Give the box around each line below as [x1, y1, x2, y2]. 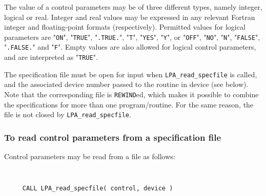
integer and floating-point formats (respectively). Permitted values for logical [4, 21, 245, 32]
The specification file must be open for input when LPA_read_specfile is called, [4, 69, 257, 79]
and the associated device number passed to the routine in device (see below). [4, 79, 249, 90]
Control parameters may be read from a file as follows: [4, 151, 175, 162]
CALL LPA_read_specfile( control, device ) [22, 185, 173, 192]
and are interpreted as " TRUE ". [4, 52, 98, 62]
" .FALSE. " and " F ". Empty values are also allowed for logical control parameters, [4, 41, 256, 52]
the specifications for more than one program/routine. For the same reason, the [4, 99, 254, 110]
